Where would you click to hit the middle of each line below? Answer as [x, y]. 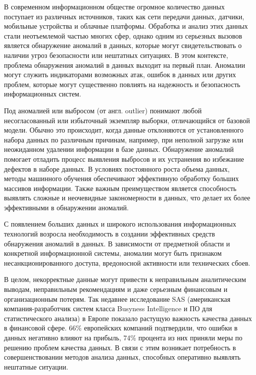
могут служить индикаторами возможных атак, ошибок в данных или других [120, 74]
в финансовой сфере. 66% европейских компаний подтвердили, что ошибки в [121, 328]
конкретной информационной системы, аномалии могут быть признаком [113, 253]
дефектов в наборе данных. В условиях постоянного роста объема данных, [117, 168]
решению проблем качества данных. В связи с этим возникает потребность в [120, 347]
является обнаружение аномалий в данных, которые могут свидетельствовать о [123, 45]
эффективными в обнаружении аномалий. [66, 207]
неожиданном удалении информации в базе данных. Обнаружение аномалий [119, 149]
